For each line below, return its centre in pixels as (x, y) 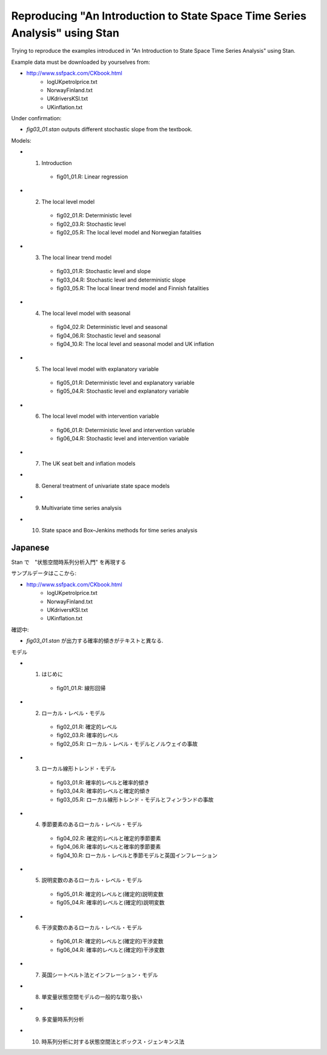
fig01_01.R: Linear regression (92, 177)
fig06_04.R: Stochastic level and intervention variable (123, 439)
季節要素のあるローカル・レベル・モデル (92, 824)
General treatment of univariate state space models (106, 486)
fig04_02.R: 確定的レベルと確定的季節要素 (109, 838)
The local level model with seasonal (86, 313)
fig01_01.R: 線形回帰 (81, 688)
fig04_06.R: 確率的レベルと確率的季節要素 (109, 847)
